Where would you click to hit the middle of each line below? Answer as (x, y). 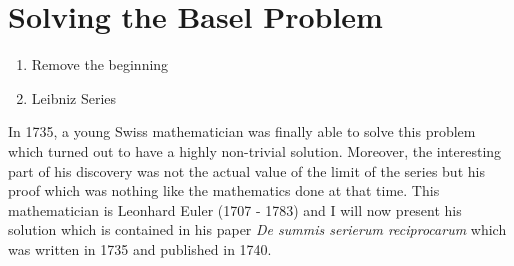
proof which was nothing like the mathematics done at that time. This (224, 190)
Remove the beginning (100, 64)
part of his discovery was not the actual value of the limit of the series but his (246, 170)
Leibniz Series (74, 97)
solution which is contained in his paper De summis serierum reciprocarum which (257, 229)
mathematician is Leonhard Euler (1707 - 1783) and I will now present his (235, 209)
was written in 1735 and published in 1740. (140, 248)
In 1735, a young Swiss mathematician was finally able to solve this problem (242, 131)
